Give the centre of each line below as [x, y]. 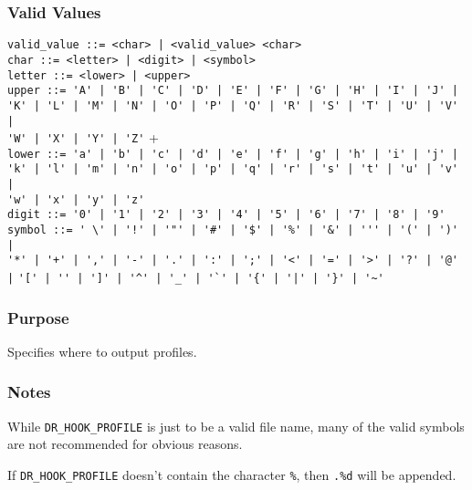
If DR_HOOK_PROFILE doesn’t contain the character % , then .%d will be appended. [232, 474]
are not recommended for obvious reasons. [125, 444]
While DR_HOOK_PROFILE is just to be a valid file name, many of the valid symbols [236, 426]
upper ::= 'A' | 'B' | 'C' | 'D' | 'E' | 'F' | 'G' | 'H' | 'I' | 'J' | [233, 91]
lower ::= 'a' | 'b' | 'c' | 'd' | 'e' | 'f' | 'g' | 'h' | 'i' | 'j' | [233, 154]
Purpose [38, 317]
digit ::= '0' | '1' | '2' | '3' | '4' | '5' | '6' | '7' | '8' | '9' [226, 215]
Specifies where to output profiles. [102, 351]
